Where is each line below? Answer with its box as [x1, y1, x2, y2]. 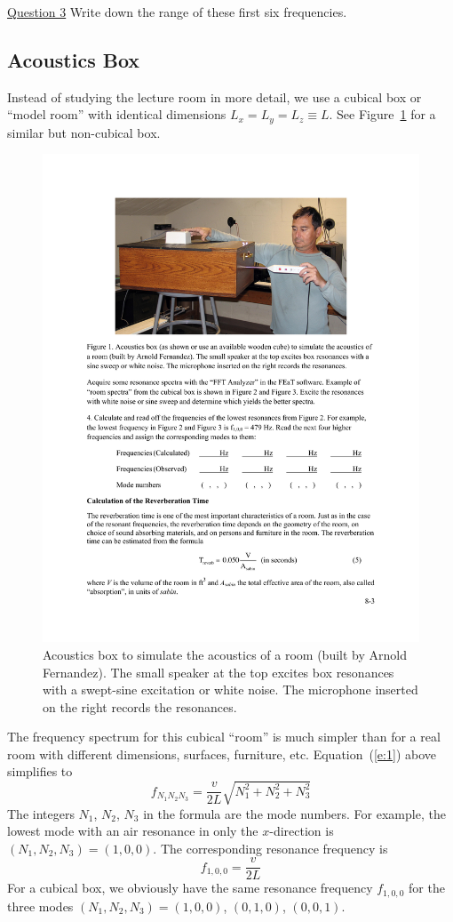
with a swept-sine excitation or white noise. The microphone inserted [43, 680, 418, 699]
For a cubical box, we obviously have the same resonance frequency [7, 878, 373, 897]
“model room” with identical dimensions [7, 105, 226, 124]
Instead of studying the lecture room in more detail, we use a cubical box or [7, 87, 422, 106]
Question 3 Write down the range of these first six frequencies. [7, 3, 347, 20]
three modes [7, 896, 74, 915]
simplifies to [7, 762, 73, 781]
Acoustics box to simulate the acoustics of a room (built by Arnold [43, 645, 407, 663]
